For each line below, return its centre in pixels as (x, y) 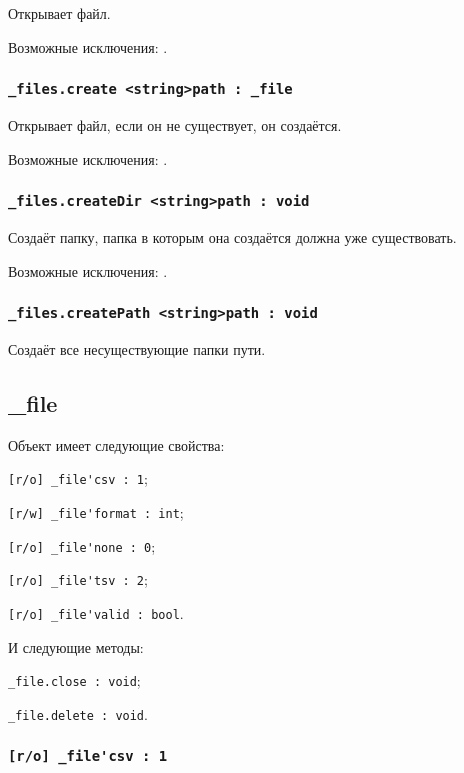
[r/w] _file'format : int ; (96, 511)
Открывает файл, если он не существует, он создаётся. (175, 124)
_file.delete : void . (78, 713)
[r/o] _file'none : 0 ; (82, 545)
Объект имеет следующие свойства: (116, 444)
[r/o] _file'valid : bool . (96, 612)
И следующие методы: (76, 646)
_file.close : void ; (74, 680)
